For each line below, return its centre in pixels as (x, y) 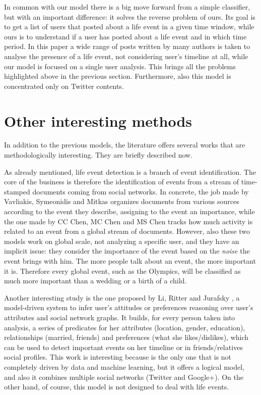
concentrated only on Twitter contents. (64, 86)
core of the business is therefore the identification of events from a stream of (122, 182)
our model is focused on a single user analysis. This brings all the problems (120, 66)
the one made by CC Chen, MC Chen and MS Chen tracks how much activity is (128, 221)
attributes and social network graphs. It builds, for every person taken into (120, 317)
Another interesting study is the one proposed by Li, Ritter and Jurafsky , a (122, 297)
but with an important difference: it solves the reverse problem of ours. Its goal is (130, 16)
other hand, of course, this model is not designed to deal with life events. (117, 387)
